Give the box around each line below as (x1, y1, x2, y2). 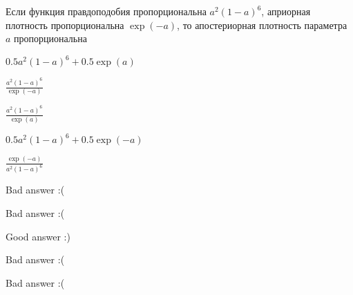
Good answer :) (6, 229, 70, 243)
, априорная (261, 4, 311, 18)
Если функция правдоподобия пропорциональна (6, 4, 207, 18)
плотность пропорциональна (6, 17, 124, 32)
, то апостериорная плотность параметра (177, 17, 347, 32)
